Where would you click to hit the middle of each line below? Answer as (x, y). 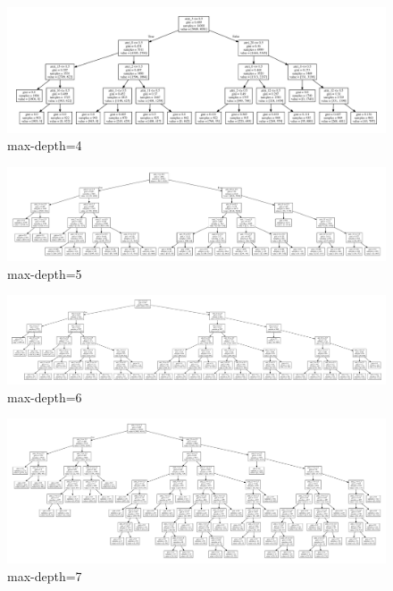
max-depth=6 (45, 397)
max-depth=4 (45, 145)
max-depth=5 (45, 273)
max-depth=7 (45, 575)
